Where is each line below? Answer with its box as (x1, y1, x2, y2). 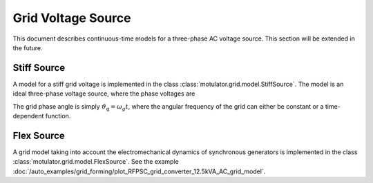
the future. (12, 43, 43, 52)
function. (45, 112, 71, 120)
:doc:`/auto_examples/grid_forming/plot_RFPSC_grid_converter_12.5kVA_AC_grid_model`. (12, 167, 266, 175)
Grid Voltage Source (12, 10, 131, 25)
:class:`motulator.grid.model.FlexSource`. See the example (12, 158, 179, 166)
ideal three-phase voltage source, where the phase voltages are (12, 89, 195, 98)
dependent (12, 112, 44, 120)
